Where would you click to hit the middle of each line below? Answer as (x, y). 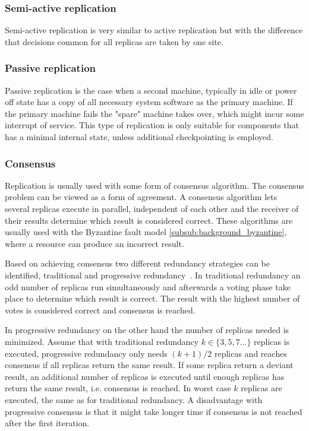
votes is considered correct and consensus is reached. (100, 310)
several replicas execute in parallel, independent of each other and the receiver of (152, 208)
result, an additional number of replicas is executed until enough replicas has (145, 376)
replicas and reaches (250, 353)
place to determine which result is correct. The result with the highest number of (152, 298)
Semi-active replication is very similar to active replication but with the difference (154, 30)
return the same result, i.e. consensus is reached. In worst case (118, 388)
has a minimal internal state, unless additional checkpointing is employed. (139, 137)
